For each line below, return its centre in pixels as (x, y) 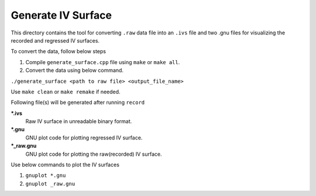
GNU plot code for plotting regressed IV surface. (84, 138)
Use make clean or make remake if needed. (66, 92)
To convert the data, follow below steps (59, 51)
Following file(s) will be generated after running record (78, 103)
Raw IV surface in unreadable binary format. (79, 121)
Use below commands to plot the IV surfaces (65, 165)
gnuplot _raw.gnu (50, 183)
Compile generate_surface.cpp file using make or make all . (103, 62)
